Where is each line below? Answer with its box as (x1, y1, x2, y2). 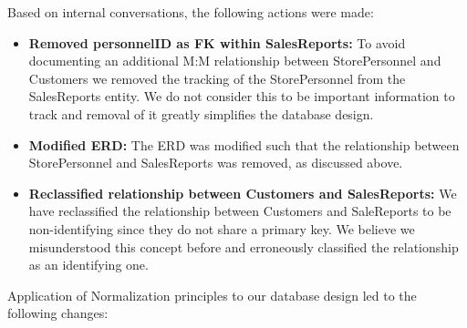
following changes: (7, 303, 109, 323)
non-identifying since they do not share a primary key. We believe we (28, 219, 415, 238)
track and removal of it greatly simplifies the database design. (28, 104, 374, 123)
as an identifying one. (28, 255, 149, 274)
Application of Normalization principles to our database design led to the (7, 285, 417, 304)
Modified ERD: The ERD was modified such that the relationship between (28, 135, 460, 154)
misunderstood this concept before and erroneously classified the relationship (28, 237, 459, 256)
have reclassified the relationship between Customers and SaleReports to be (28, 201, 451, 220)
